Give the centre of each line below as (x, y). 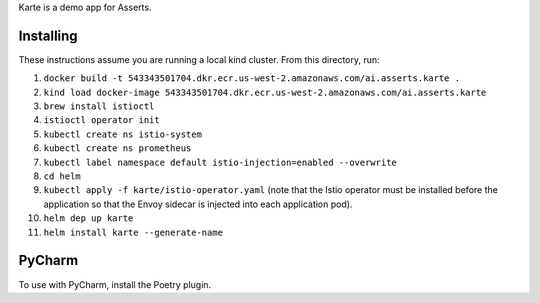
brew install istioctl (99, 106)
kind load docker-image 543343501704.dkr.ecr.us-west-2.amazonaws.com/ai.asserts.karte (265, 92)
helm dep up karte (88, 218)
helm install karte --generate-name (133, 232)
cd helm (62, 176)
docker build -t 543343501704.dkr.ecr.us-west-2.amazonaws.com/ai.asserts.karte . (251, 78)
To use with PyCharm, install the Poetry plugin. (115, 284)
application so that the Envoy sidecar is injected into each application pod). (198, 204)
